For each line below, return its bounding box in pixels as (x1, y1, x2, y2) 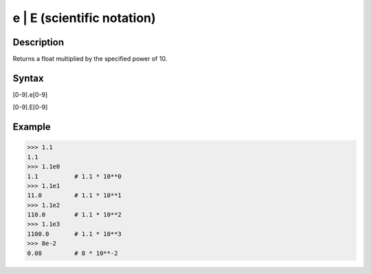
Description (12, 36, 65, 48)
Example (12, 121, 51, 133)
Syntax (12, 72, 44, 84)
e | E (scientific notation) (12, 10, 156, 25)
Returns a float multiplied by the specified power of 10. (12, 55, 168, 63)
